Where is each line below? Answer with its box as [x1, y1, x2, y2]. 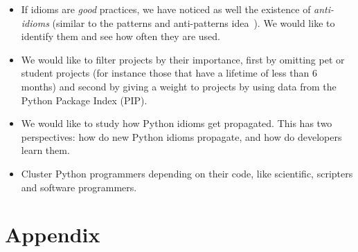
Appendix [5, 220, 100, 249]
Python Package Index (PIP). [21, 93, 147, 107]
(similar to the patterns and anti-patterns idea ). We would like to [52, 15, 335, 30]
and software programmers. [21, 180, 137, 194]
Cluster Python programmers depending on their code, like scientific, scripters [21, 166, 353, 180]
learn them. [21, 143, 70, 157]
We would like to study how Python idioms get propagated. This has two [21, 116, 332, 130]
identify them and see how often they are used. [21, 29, 220, 43]
